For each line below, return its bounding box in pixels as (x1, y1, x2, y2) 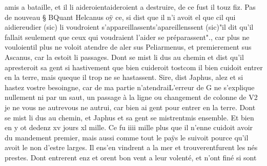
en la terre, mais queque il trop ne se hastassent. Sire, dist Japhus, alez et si (5, 72, 243, 82)
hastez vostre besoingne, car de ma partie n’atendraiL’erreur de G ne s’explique (5, 81, 255, 92)
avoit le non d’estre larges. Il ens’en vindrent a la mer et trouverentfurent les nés (5, 142, 258, 153)
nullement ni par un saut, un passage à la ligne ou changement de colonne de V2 (5, 92, 258, 102)
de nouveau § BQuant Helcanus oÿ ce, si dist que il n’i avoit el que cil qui (5, 11, 236, 22)
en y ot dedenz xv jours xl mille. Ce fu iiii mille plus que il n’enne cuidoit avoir (5, 122, 253, 133)
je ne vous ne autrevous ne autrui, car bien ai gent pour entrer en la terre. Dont (5, 101, 256, 112)
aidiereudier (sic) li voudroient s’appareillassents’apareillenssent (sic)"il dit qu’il (5, 22, 254, 32)
